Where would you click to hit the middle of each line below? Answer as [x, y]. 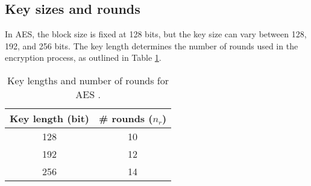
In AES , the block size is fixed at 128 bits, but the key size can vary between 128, [156, 34]
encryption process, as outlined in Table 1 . [83, 57]
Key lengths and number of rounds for [88, 80]
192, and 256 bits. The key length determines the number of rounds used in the [152, 45]
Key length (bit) [49, 118]
